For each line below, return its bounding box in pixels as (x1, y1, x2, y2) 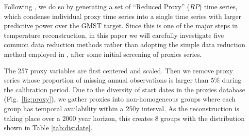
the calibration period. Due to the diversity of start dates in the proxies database (4, 84, 246, 94)
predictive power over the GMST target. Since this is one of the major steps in (4, 20, 238, 31)
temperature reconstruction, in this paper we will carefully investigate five (4, 30, 224, 40)
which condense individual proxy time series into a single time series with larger (4, 11, 242, 21)
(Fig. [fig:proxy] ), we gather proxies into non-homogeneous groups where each (4, 94, 236, 104)
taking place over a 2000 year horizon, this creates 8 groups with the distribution (4, 113, 245, 123)
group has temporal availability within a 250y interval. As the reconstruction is (4, 103, 239, 113)
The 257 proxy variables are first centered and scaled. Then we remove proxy (4, 65, 233, 75)
